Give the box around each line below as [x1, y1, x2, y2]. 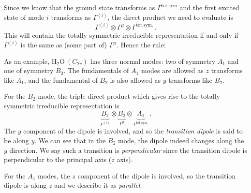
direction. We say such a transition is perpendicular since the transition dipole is [9, 145, 247, 155]
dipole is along [4, 180, 47, 190]
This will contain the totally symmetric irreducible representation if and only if [4, 30, 238, 40]
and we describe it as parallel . [54, 180, 142, 190]
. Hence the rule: [117, 40, 166, 50]
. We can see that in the [34, 135, 106, 145]
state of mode [4, 12, 44, 22]
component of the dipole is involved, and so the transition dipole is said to [23, 126, 243, 136]
